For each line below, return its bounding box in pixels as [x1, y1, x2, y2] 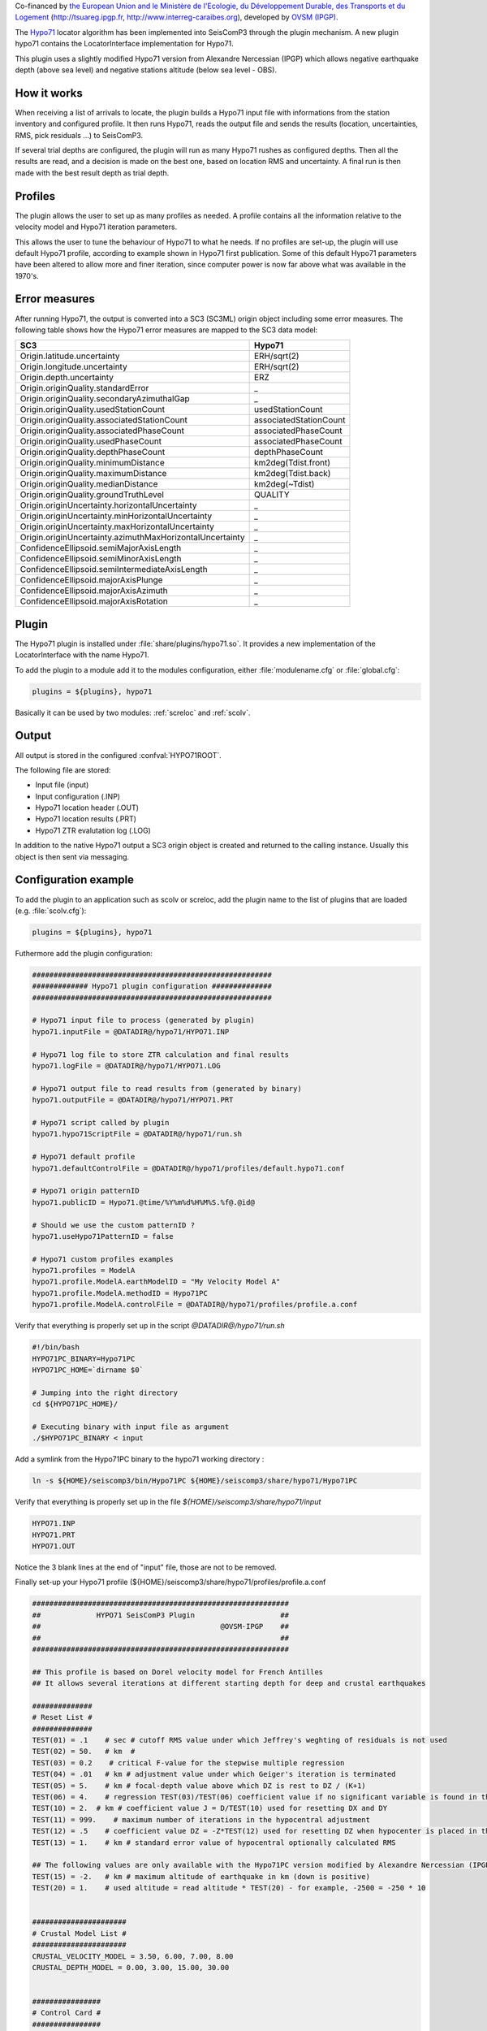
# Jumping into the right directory [32, 1388, 179, 1397]
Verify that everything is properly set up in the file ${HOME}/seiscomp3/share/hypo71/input [15, 1497, 321, 1507]
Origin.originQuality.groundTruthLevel [19, 489, 164, 500]
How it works [15, 86, 83, 100]
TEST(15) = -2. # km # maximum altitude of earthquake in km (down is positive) [32, 1872, 371, 1881]
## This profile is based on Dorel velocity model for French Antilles [32, 1667, 324, 1677]
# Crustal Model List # [32, 1929, 127, 1938]
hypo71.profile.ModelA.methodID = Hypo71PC [32, 1288, 209, 1297]
